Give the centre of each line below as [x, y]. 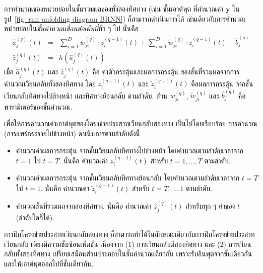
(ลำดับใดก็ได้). [35, 217]
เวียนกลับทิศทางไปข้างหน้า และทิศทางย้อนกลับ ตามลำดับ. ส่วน [86, 95]
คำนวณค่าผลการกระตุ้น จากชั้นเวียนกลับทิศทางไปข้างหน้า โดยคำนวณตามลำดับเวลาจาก [130, 150]
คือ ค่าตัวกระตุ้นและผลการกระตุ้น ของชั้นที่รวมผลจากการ [166, 72]
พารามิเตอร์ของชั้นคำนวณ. [38, 106]
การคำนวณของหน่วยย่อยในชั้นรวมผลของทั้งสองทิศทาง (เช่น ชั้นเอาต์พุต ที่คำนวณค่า [114, 9]
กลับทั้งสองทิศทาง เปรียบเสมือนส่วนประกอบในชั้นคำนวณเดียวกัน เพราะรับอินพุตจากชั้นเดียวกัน [128, 254]
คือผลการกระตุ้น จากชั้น [222, 83]
